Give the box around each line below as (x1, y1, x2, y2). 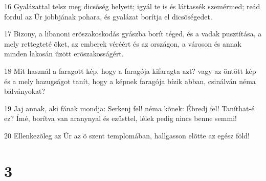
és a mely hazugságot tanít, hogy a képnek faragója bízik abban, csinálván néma (4, 75, 256, 86)
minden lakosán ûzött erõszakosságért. (4, 48, 124, 59)
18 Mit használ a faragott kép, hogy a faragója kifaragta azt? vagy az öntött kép (4, 65, 256, 76)
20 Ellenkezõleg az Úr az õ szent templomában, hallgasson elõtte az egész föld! (4, 130, 250, 140)
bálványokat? (4, 86, 46, 96)
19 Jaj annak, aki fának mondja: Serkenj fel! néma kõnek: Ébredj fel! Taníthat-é (4, 103, 255, 113)
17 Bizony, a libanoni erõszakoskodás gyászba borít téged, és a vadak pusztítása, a (4, 28, 262, 39)
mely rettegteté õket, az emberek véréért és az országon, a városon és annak (4, 38, 241, 49)
